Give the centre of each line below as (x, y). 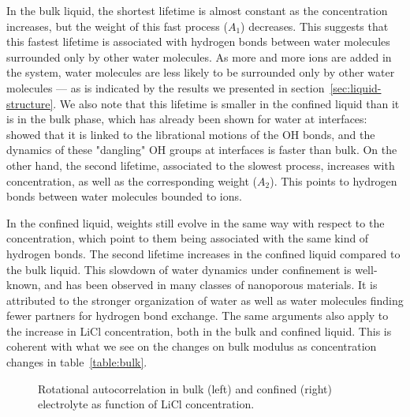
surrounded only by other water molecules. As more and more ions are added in (199, 56)
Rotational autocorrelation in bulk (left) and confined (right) (185, 388)
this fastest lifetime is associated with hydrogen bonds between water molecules (198, 41)
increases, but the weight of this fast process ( (117, 26)
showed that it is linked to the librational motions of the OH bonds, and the (191, 134)
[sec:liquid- (356, 87)
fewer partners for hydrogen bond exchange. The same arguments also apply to (198, 316)
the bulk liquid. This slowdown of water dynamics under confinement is (179, 269)
